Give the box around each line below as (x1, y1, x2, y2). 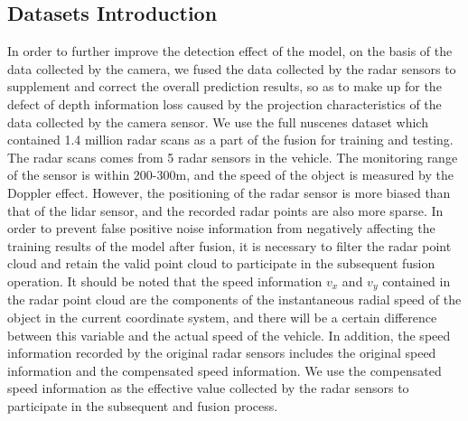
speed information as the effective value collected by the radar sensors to (7, 379, 409, 398)
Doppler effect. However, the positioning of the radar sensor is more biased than (7, 182, 451, 201)
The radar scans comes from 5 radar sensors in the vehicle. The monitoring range (7, 147, 458, 166)
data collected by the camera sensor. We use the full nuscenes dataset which (7, 112, 428, 131)
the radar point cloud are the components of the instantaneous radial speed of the (7, 290, 462, 309)
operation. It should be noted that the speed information (7, 271, 323, 290)
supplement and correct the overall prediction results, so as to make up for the (7, 77, 442, 96)
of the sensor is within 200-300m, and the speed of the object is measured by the (7, 165, 454, 184)
